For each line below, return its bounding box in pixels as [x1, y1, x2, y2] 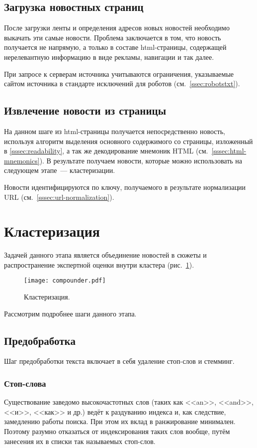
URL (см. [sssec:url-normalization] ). [4, 191, 114, 202]
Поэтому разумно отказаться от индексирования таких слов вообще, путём [4, 426, 230, 437]
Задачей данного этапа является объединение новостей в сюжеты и [4, 250, 207, 260]
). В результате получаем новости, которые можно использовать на [39, 155, 243, 165]
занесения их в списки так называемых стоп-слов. [4, 436, 156, 446]
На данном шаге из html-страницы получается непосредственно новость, [4, 126, 225, 136]
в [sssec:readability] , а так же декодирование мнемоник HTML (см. [4, 146, 208, 156]
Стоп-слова [4, 377, 46, 389]
